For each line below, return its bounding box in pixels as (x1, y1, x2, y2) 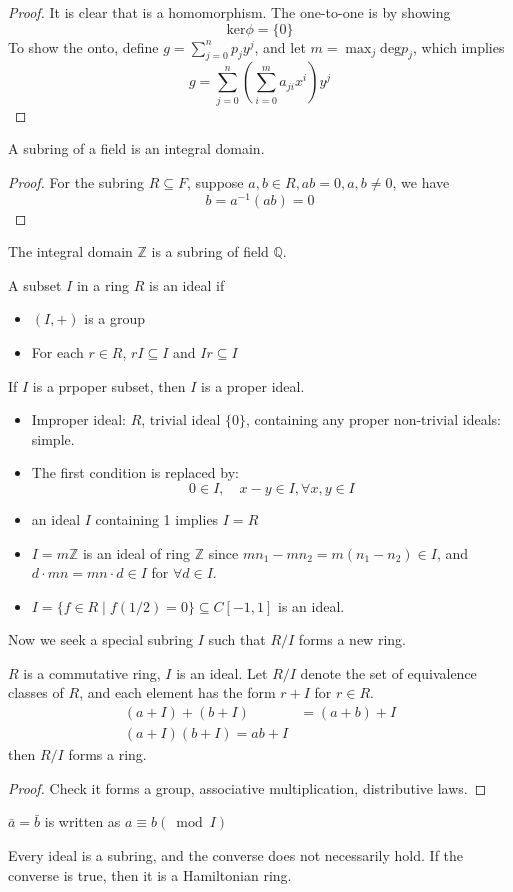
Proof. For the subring (8, 171, 145, 192)
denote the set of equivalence (300, 662, 477, 683)
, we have (392, 171, 450, 192)
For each (31, 341, 84, 362)
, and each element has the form (79, 682, 276, 703)
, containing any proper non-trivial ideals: (245, 409, 501, 430)
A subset (8, 274, 62, 295)
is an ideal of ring (82, 542, 190, 563)
